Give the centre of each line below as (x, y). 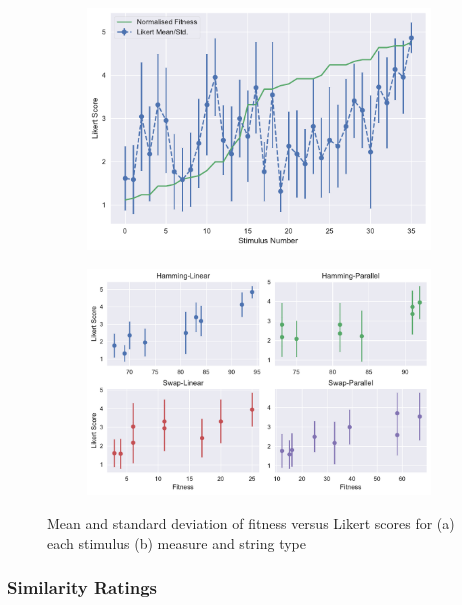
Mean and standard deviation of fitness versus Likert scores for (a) (251, 523)
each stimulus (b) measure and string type (176, 542)
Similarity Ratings (82, 587)
